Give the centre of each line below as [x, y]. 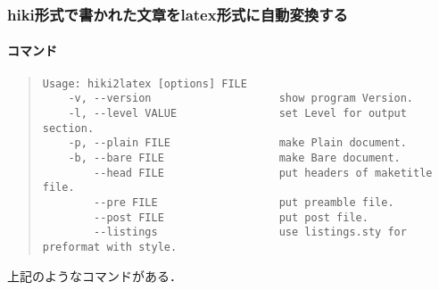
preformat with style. [110, 247]
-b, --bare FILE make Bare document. [234, 157]
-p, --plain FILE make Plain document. [237, 143]
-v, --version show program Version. [241, 99]
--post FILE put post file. [231, 217]
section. [68, 128]
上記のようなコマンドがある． [95, 275]
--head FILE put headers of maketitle [263, 173]
